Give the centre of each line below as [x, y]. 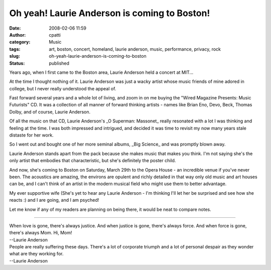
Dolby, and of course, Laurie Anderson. [50, 112]
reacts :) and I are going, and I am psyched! [54, 200]
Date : [15, 28]
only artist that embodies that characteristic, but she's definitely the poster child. [93, 161]
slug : [15, 56]
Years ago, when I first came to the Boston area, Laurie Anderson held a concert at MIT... [101, 72]
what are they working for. [36, 254]
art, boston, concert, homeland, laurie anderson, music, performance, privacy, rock [135, 49]
